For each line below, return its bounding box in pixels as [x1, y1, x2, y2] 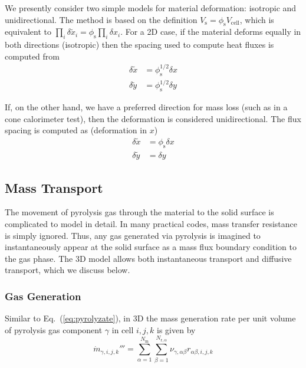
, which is [239, 13, 274, 25]
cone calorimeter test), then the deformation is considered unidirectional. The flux [5, 112, 301, 124]
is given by [157, 323, 196, 336]
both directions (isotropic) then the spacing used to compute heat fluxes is [5, 38, 274, 51]
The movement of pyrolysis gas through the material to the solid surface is [5, 206, 274, 218]
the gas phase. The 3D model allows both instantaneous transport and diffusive [5, 252, 292, 264]
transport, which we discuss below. [5, 264, 130, 276]
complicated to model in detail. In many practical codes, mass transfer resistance [5, 217, 298, 229]
